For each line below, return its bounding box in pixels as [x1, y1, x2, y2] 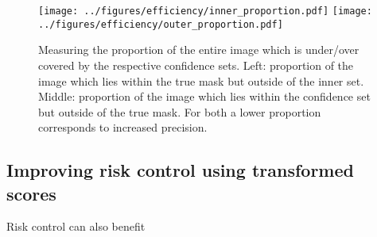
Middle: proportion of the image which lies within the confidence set [38, 88, 371, 105]
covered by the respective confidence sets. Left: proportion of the [38, 56, 354, 73]
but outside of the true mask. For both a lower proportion [38, 103, 321, 120]
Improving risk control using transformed [6, 158, 354, 182]
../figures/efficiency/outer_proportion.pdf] [38, 18, 283, 30]
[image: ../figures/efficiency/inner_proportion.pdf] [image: [38, 6, 372, 17]
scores [6, 181, 56, 205]
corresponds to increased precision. [38, 119, 208, 136]
